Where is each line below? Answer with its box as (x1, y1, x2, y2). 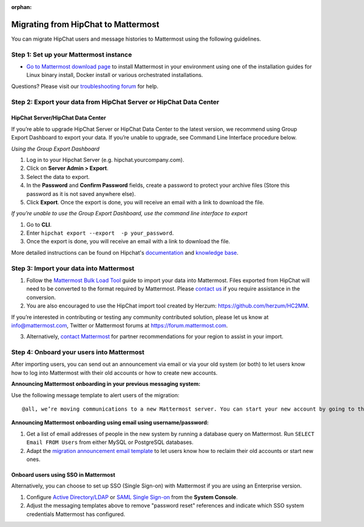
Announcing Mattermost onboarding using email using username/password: (11, 419, 209, 426)
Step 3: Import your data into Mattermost (11, 264, 135, 272)
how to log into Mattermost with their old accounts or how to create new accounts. (11, 369, 218, 376)
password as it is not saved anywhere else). (26, 190, 136, 197)
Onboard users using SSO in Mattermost (11, 471, 115, 478)
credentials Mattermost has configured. (26, 510, 126, 518)
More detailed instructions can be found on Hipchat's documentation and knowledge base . (11, 249, 239, 256)
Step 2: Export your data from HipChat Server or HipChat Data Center (11, 98, 220, 106)
